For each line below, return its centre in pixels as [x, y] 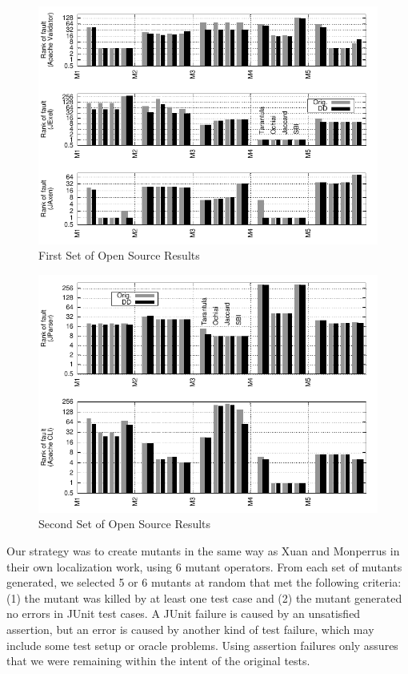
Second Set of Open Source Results [125, 524]
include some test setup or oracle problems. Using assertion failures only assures [202, 645]
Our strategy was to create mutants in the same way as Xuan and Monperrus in [203, 550]
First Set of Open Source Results [119, 255]
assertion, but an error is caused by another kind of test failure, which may [190, 629]
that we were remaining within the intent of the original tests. [158, 661]
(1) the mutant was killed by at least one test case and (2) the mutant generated [204, 597]
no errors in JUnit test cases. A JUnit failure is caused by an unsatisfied [184, 613]
